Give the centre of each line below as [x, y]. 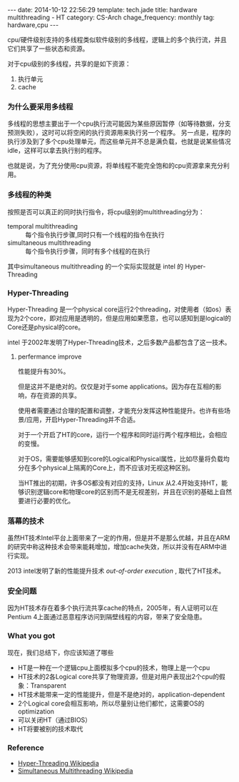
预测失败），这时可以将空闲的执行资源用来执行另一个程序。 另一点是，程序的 [119, 133]
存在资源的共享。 [55, 395]
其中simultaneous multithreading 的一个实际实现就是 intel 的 [96, 266]
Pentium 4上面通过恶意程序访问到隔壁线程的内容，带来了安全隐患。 [107, 617]
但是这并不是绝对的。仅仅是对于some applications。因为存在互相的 [116, 386]
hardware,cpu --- [33, 25]
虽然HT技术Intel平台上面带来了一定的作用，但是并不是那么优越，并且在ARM [119, 538]
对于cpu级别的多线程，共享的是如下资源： [69, 64]
